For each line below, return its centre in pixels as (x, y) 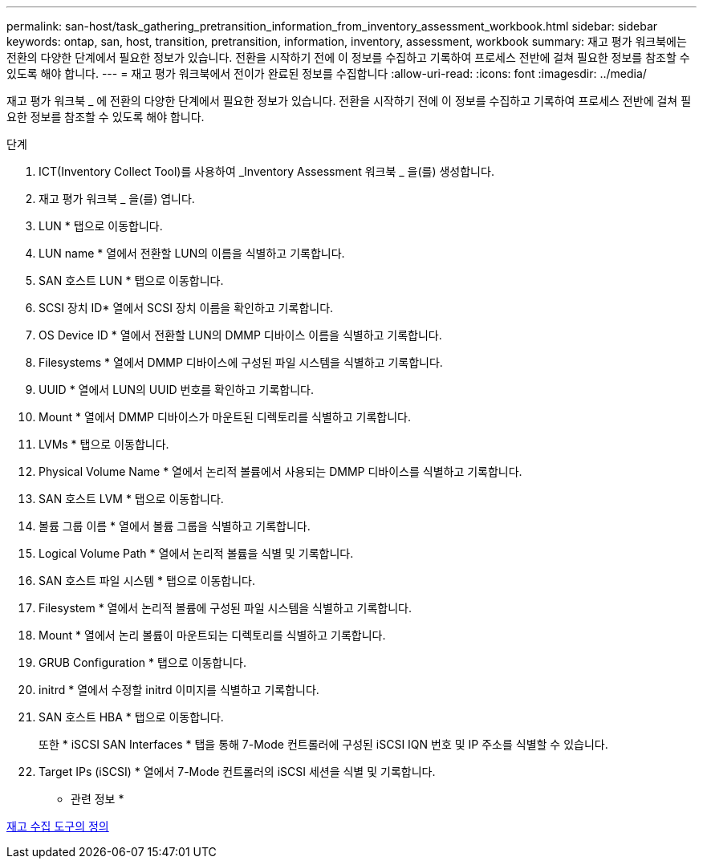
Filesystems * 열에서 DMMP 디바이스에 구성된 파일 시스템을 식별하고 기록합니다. (241, 362)
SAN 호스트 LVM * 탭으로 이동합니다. (131, 499)
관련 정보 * (98, 799)
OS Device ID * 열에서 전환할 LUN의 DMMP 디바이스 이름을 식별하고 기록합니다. (240, 335)
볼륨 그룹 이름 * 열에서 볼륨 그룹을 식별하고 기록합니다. (175, 526)
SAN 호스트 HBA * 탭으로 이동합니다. (131, 717)
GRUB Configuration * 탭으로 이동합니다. (142, 662)
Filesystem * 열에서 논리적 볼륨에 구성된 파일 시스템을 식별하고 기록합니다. (225, 608)
